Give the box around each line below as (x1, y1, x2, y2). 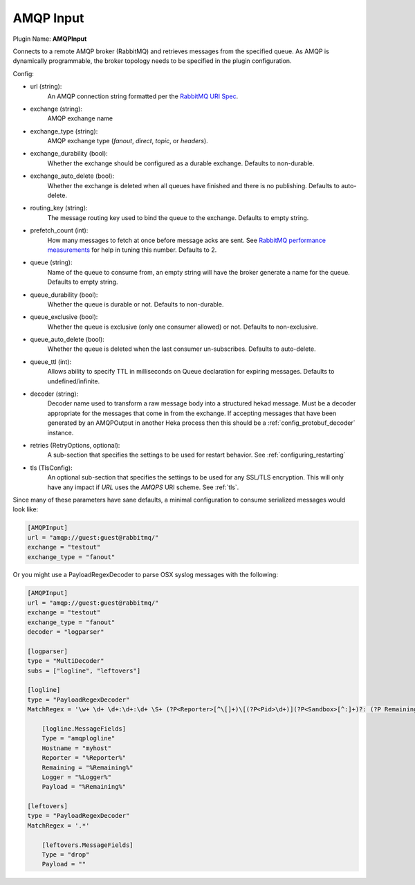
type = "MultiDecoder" (27, 657, 104, 665)
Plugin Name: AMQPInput (12, 35, 87, 43)
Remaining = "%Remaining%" (41, 763, 134, 772)
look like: (12, 505, 39, 513)
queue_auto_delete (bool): (30, 336, 105, 344)
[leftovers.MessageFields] (41, 841, 134, 849)
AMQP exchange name (47, 114, 113, 122)
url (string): (30, 82, 62, 91)
